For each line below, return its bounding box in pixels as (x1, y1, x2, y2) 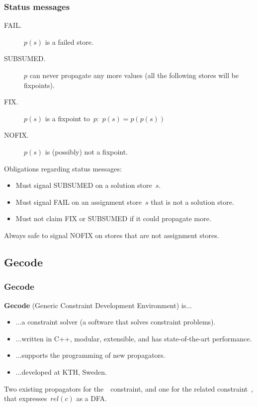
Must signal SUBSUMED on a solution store (15, 180, 152, 190)
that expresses (4, 393, 47, 404)
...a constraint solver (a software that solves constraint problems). (15, 317, 216, 327)
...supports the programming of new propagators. (15, 350, 166, 360)
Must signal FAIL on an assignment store (15, 196, 142, 207)
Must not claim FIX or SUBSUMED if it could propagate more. (15, 213, 211, 224)
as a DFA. (76, 393, 107, 404)
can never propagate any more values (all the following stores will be (29, 70, 239, 80)
